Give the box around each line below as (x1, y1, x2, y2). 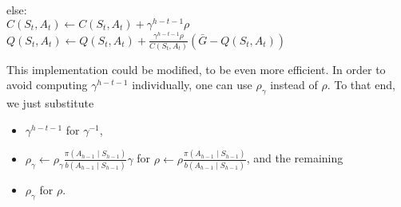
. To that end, (327, 76, 395, 93)
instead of (270, 76, 318, 93)
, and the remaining (246, 150, 343, 166)
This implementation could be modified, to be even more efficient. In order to (6, 61, 386, 77)
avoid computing (6, 76, 88, 93)
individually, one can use (132, 76, 252, 93)
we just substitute (6, 95, 94, 111)
